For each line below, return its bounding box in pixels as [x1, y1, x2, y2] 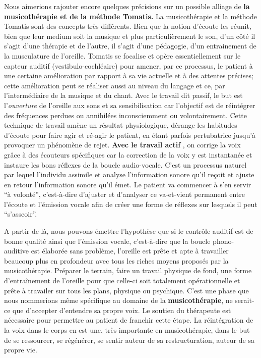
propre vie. [4, 344, 37, 355]
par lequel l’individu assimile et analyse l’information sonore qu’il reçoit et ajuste [4, 169, 254, 180]
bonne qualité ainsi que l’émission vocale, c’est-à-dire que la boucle [4, 235, 211, 246]
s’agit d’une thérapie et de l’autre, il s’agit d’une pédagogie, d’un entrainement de [4, 40, 256, 51]
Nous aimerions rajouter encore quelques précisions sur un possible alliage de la [4, 1, 250, 11]
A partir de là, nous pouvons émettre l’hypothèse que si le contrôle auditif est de [4, 226, 253, 236]
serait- [235, 295, 254, 305]
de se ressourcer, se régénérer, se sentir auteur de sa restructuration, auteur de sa [4, 334, 254, 345]
